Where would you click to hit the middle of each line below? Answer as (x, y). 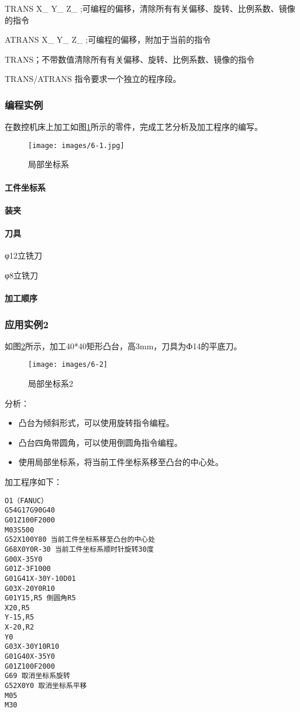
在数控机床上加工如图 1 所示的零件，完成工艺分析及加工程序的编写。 (134, 127)
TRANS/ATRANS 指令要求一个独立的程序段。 (93, 79)
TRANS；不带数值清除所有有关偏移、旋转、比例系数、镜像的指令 (130, 59)
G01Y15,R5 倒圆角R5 (40, 598)
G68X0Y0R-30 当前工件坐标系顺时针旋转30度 (79, 549)
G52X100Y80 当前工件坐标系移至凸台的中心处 (80, 540)
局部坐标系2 (51, 383)
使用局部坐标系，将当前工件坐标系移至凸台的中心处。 (121, 462)
